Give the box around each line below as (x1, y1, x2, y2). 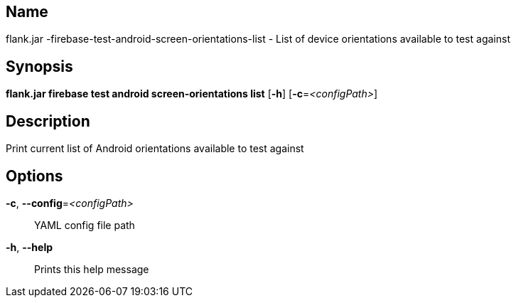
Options (6, 166, 63, 185)
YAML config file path (34, 218, 135, 231)
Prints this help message (34, 262, 149, 275)
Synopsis (6, 57, 73, 75)
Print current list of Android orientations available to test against (6, 142, 304, 155)
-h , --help (6, 240, 53, 253)
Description (6, 112, 90, 130)
